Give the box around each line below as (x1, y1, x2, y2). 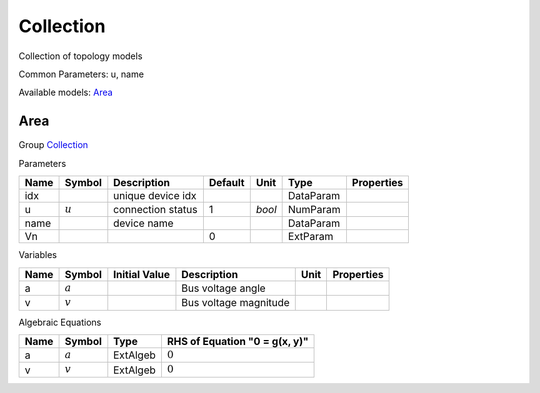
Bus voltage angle (181, 281, 266, 295)
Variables (18, 249, 57, 261)
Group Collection (18, 139, 89, 151)
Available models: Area (18, 86, 114, 99)
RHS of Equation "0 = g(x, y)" (166, 334, 309, 348)
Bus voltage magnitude (181, 296, 290, 310)
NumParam (288, 203, 341, 217)
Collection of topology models (18, 50, 143, 62)
